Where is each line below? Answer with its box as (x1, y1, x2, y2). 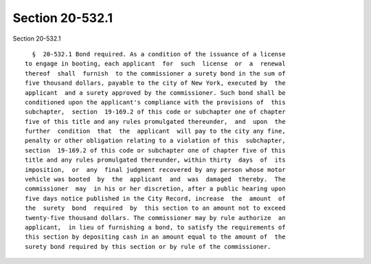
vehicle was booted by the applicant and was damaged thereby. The (25, 175, 286, 184)
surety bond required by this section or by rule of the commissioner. (25, 243, 271, 250)
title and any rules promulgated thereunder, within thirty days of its (25, 156, 286, 164)
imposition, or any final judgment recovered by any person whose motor (25, 166, 286, 173)
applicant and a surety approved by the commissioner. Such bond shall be (25, 89, 286, 96)
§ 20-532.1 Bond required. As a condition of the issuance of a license (32, 50, 286, 58)
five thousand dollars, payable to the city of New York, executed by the (25, 79, 286, 87)
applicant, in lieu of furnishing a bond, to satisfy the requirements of (25, 223, 286, 231)
